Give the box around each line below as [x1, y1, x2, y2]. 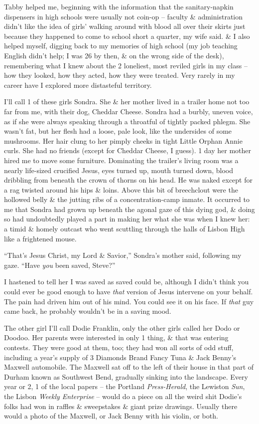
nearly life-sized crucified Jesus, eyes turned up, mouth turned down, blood [4, 165, 233, 175]
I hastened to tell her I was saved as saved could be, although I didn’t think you [4, 276, 249, 287]
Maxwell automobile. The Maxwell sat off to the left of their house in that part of [4, 362, 254, 372]
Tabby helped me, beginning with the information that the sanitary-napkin [4, 1, 234, 11]
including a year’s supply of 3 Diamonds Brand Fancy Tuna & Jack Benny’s [4, 352, 237, 362]
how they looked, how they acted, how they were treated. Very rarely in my [4, 70, 235, 80]
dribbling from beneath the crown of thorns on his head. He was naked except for [4, 175, 253, 185]
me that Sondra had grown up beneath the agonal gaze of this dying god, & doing [4, 204, 255, 214]
